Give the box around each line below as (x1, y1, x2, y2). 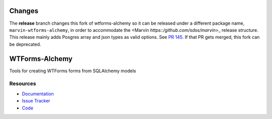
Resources (9, 80, 36, 87)
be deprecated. (9, 41, 41, 47)
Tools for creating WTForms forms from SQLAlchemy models (9, 68, 136, 74)
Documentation (22, 91, 54, 97)
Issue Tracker (22, 98, 50, 104)
